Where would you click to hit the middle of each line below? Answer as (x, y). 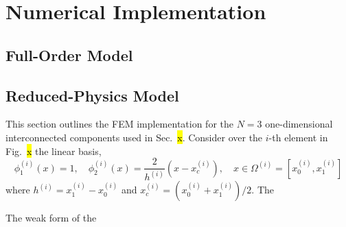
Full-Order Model (69, 55)
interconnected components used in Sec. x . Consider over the (134, 137)
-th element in (298, 137)
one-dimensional (299, 124)
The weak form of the (51, 218)
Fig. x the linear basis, (54, 151)
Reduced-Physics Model (92, 95)
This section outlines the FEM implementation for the (119, 124)
